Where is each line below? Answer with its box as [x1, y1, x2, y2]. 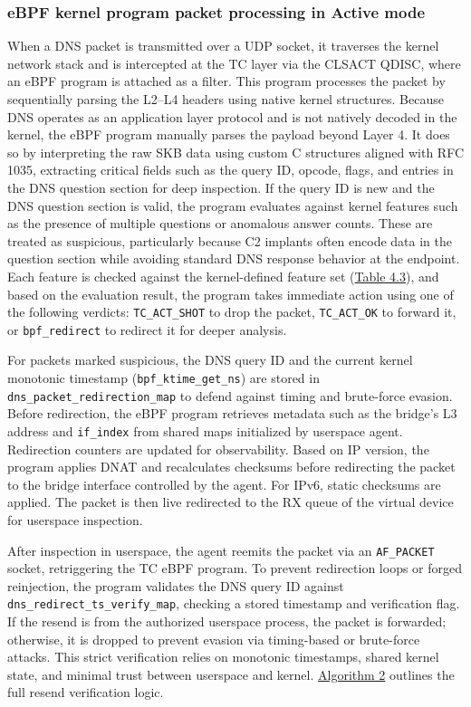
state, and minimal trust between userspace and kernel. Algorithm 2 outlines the [7, 664, 455, 683]
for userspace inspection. [7, 510, 143, 529]
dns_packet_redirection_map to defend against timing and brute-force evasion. [7, 386, 453, 405]
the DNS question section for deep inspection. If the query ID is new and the [7, 177, 435, 196]
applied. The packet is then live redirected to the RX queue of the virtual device [7, 492, 454, 511]
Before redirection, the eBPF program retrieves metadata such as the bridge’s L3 [7, 404, 457, 423]
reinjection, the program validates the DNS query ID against [7, 576, 344, 595]
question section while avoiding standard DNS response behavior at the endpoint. [7, 249, 460, 268]
